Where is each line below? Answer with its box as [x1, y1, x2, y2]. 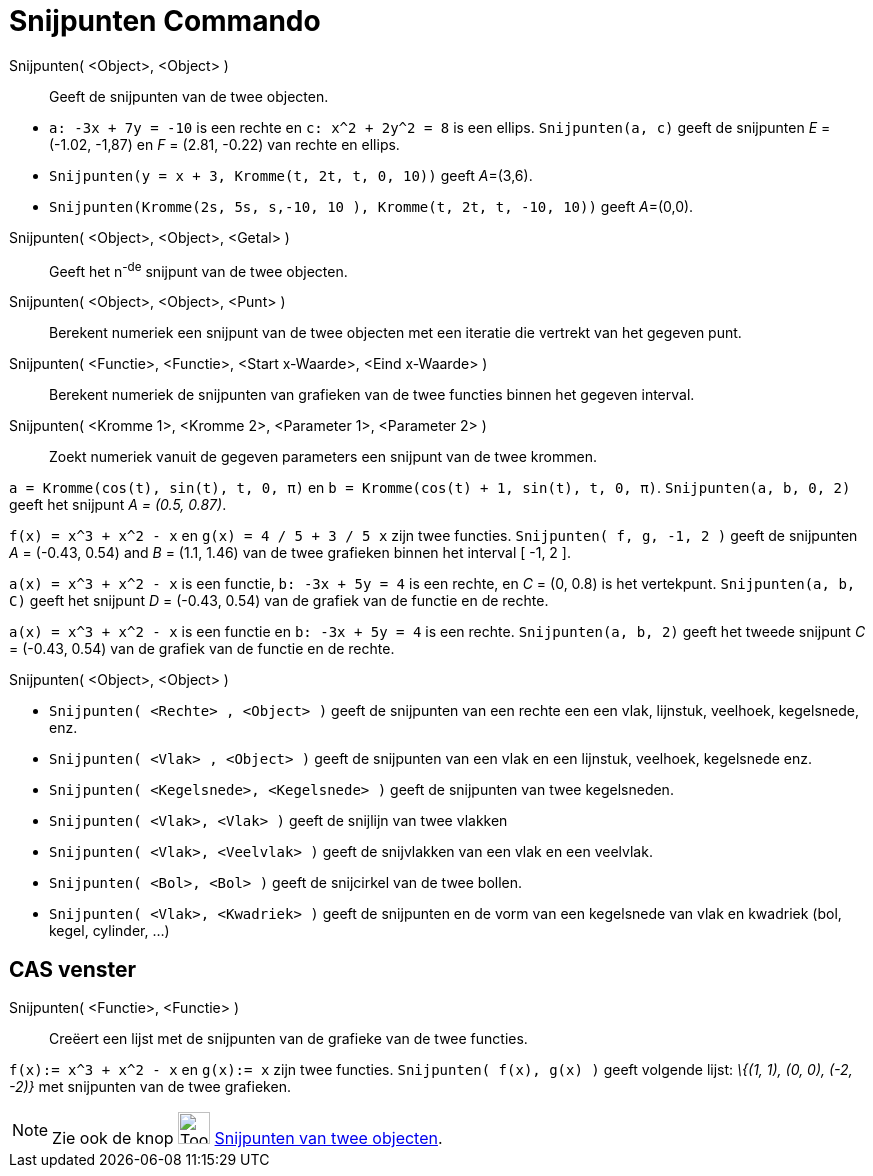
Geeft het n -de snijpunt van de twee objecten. [49, 259, 348, 280]
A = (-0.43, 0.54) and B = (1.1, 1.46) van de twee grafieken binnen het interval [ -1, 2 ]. [9, 544, 571, 562]
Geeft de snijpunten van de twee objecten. [49, 87, 329, 105]
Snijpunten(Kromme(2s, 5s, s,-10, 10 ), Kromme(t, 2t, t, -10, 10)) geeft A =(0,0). [49, 197, 694, 215]
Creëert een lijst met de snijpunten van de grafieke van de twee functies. [49, 1030, 528, 1048]
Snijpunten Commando [9, 4, 321, 38]
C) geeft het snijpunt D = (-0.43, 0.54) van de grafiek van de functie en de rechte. [9, 592, 549, 610]
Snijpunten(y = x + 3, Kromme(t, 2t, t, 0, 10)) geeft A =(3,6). [49, 166, 533, 184]
